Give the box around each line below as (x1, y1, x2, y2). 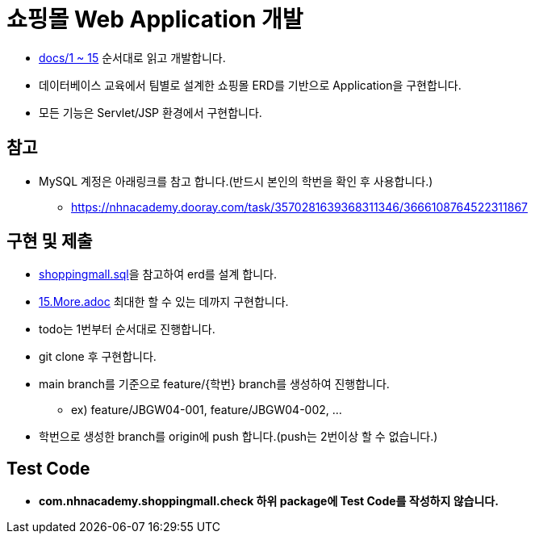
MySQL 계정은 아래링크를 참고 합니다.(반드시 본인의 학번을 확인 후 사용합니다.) (39, 174, 433, 188)
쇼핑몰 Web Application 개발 (6, 6, 303, 33)
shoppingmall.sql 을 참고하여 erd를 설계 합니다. (39, 267, 277, 282)
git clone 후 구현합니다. (39, 350, 157, 364)
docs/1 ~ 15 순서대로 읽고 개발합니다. (39, 50, 226, 65)
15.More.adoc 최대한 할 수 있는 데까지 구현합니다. (39, 295, 289, 309)
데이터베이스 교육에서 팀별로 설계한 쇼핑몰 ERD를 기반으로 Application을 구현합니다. (39, 77, 462, 92)
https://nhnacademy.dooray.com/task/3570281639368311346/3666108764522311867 (71, 199, 529, 214)
